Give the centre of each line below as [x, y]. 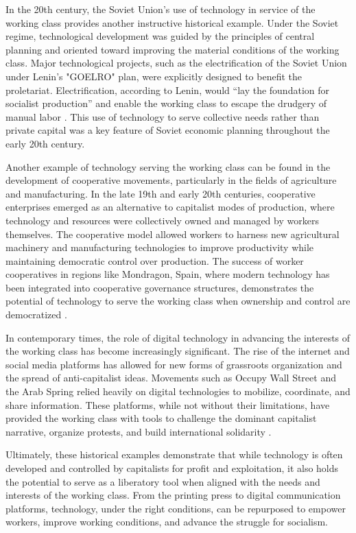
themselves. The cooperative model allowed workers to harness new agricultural [173, 234]
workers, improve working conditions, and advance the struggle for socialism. [167, 522]
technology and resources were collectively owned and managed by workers [162, 220]
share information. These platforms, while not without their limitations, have [168, 404]
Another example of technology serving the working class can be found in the [168, 166]
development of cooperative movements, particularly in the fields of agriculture [171, 180]
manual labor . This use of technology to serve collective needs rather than [163, 116]
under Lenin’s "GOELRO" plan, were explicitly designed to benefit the [154, 76]
